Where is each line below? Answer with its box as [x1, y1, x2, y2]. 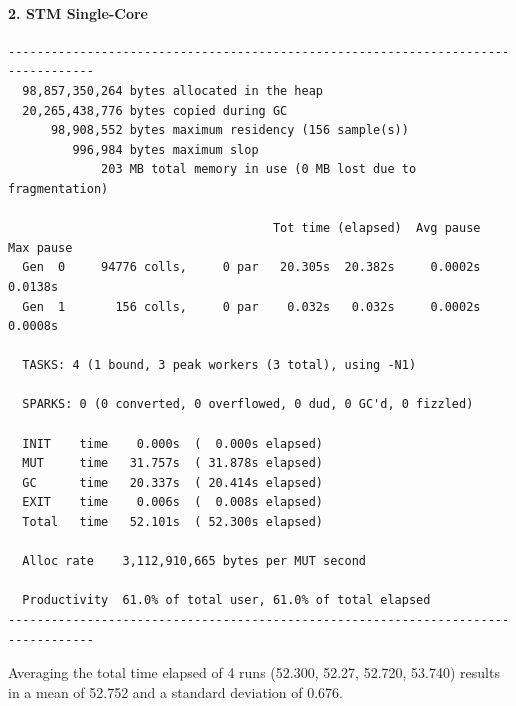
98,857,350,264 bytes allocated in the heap [22, 83, 323, 98]
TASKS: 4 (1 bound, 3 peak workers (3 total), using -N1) [22, 358, 417, 373]
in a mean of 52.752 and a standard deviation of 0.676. [8, 681, 343, 702]
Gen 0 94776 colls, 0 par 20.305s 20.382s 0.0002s [22, 260, 481, 275]
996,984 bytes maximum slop [72, 142, 259, 157]
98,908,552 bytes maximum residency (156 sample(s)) [50, 123, 409, 138]
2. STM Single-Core [8, 2, 148, 23]
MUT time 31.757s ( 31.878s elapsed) [22, 456, 323, 471]
